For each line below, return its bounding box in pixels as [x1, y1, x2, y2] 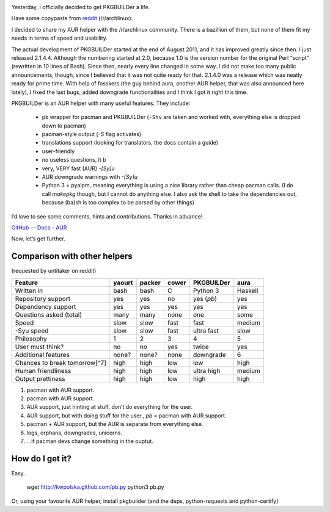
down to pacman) [42, 122, 87, 129]
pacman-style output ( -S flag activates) [42, 131, 142, 138]
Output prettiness [15, 374, 65, 383]
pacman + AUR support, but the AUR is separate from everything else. [26, 420, 204, 428]
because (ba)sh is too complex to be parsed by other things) [42, 199, 195, 206]
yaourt [113, 278, 133, 287]
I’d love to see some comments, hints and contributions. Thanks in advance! [11, 212, 203, 220]
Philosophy [15, 334, 47, 343]
